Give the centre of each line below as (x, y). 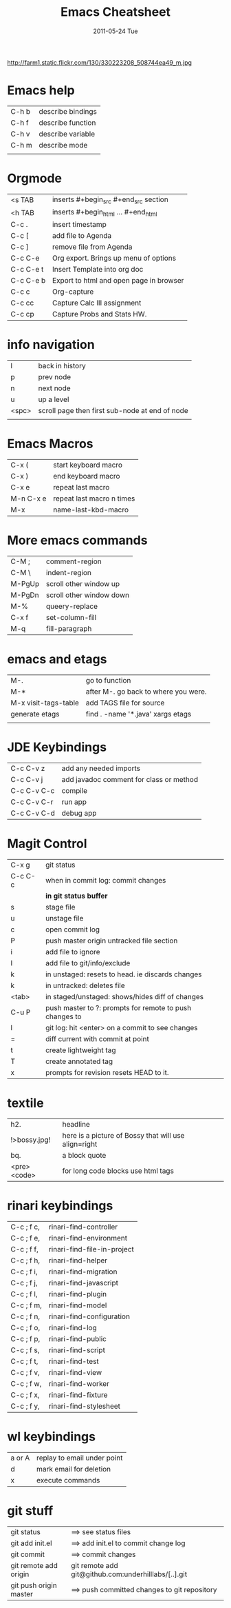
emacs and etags (57, 660)
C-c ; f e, (25, 1238)
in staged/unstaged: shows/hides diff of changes (125, 996)
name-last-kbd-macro (91, 510)
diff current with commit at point (97, 1038)
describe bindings (68, 111)
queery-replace (72, 606)
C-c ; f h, (25, 1260)
